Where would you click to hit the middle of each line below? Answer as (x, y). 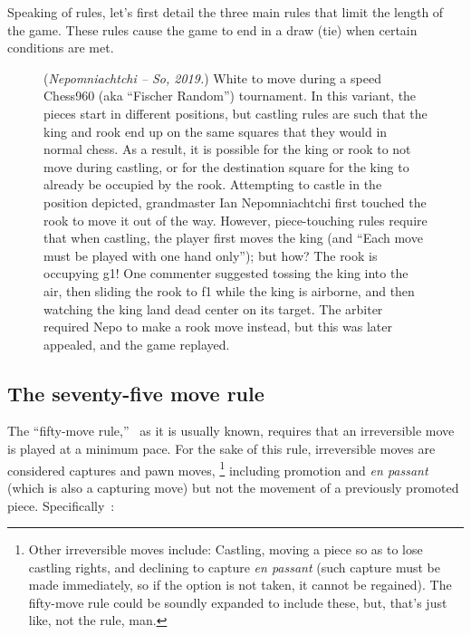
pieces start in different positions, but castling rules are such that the (235, 113)
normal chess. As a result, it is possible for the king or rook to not (227, 149)
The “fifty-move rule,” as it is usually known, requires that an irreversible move (231, 431)
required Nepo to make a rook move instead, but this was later (218, 327)
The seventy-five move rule (136, 393)
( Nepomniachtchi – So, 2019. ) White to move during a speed (212, 77)
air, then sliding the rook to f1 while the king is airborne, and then (229, 290)
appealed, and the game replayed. (137, 344)
